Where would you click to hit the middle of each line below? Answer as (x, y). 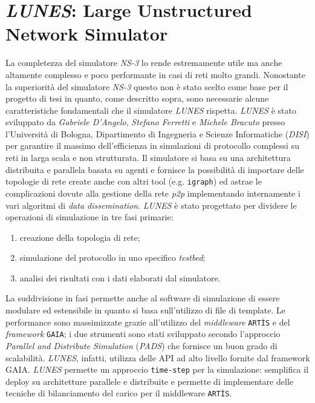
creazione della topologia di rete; (80, 237)
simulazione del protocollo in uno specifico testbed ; (112, 257)
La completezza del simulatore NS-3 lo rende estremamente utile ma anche (144, 63)
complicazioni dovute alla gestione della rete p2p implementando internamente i (153, 193)
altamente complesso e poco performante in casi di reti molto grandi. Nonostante (155, 74)
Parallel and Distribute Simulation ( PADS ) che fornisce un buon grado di (141, 345)
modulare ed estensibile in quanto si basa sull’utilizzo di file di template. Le (146, 310)
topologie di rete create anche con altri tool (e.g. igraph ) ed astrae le (134, 181)
